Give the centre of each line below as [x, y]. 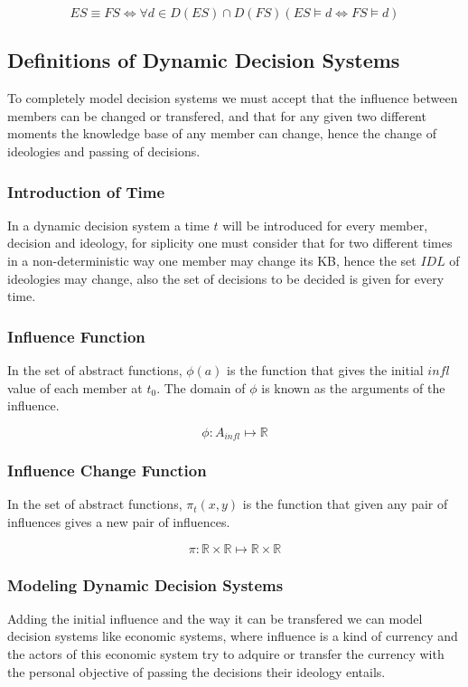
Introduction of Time [86, 191]
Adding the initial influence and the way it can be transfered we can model [215, 618]
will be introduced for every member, [325, 225]
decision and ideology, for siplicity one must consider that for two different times [230, 243]
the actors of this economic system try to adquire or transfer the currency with [226, 654]
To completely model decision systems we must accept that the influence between [233, 98]
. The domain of [201, 387]
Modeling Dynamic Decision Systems [145, 584]
